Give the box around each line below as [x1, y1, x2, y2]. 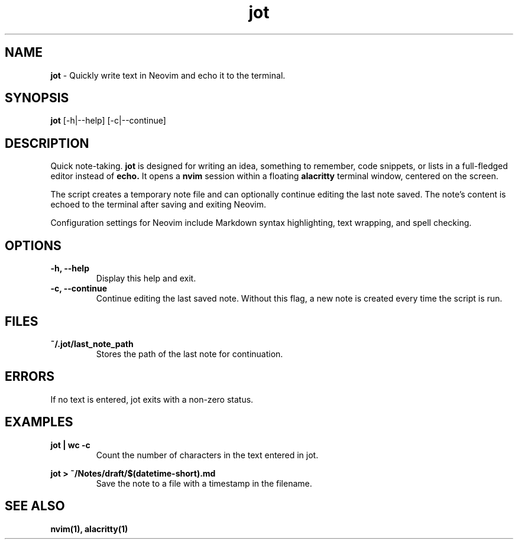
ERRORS [5, 369, 55, 384]
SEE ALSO [5, 498, 65, 514]
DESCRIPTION [5, 135, 89, 151]
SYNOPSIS [5, 90, 69, 106]
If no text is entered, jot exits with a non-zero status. [50, 394, 254, 404]
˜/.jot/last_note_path [50, 338, 134, 349]
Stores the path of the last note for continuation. [96, 348, 283, 359]
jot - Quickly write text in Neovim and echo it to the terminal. [50, 70, 286, 80]
